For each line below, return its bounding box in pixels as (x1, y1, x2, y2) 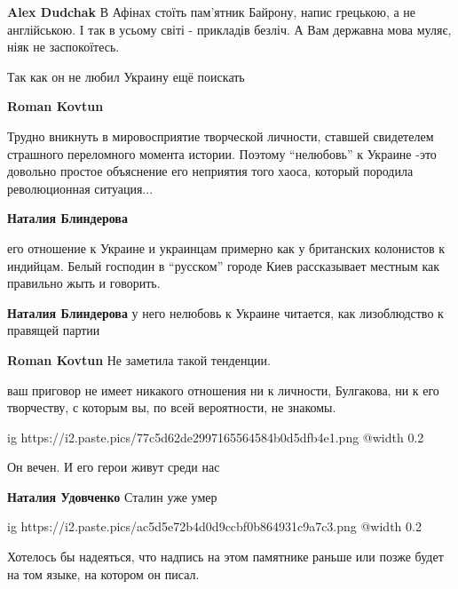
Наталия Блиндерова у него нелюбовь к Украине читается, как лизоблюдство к (7, 303, 444, 322)
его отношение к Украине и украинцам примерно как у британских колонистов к (7, 238, 445, 257)
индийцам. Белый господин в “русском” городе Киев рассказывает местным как (7, 256, 440, 275)
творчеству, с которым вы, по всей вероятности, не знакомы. (7, 398, 336, 417)
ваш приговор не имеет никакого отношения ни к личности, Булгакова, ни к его (7, 380, 439, 399)
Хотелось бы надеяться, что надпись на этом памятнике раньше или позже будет (7, 547, 444, 566)
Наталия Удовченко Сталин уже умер (7, 487, 217, 505)
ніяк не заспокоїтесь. (7, 37, 120, 56)
